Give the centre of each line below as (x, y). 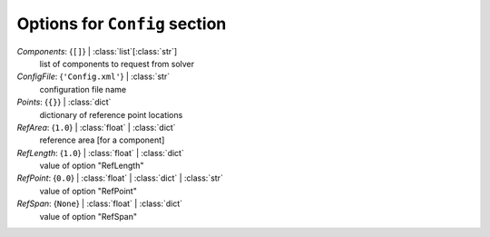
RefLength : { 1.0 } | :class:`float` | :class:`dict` (101, 153)
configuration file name (83, 89)
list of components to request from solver (117, 64)
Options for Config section (122, 24)
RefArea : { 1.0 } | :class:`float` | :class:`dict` (96, 127)
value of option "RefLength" (92, 166)
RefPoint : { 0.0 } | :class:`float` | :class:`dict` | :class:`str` (120, 178)
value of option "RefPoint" (88, 191)
